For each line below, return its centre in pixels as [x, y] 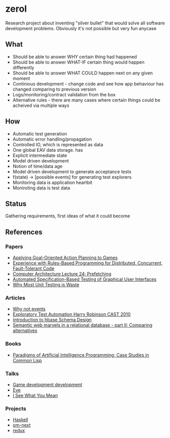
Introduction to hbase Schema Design [52, 320]
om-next [22, 425]
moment [21, 78]
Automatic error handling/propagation [52, 139]
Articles [15, 297]
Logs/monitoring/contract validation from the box [64, 94]
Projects [16, 408]
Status [16, 203]
